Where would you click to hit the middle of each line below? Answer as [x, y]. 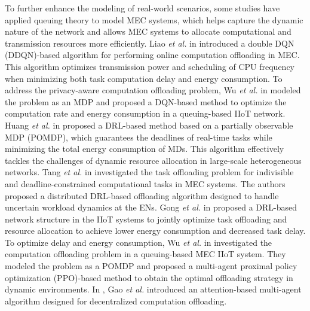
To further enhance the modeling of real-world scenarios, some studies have [142, 8]
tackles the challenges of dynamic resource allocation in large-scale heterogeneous [153, 160]
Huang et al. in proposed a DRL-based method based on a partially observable [149, 125]
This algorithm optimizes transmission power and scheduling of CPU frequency [150, 66]
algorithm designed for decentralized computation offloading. [116, 301]
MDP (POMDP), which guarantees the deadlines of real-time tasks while [139, 137]
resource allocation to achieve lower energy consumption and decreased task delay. [155, 231]
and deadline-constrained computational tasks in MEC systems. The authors [145, 183]
